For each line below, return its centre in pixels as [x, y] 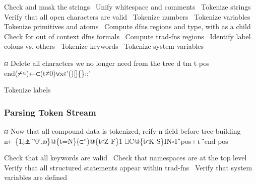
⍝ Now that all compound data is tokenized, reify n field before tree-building [122, 130]
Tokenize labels [27, 90]
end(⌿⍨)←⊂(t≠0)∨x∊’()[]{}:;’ [47, 73]
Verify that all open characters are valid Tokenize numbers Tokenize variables [127, 16]
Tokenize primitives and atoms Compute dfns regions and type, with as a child [127, 26]
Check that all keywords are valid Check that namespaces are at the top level [125, 158]
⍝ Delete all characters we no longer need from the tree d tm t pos [107, 63]
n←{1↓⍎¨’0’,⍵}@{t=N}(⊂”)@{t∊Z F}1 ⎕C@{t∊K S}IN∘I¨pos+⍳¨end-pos [116, 141]
